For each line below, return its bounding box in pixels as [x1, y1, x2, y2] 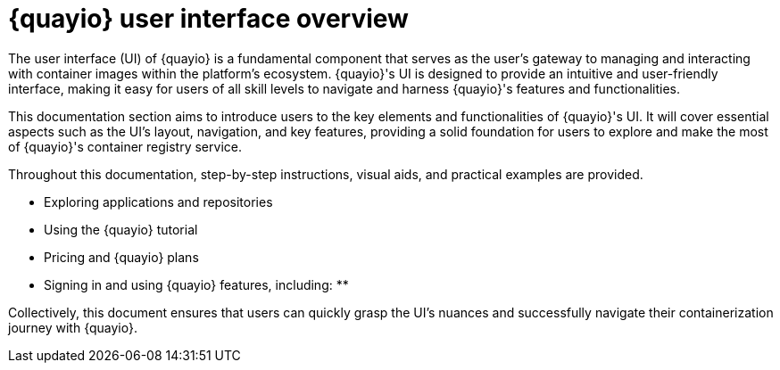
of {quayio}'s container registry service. [8, 138, 242, 154]
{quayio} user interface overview [8, 4, 409, 34]
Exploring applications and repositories [44, 193, 273, 210]
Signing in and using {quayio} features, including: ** [44, 276, 349, 292]
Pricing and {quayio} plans [44, 249, 199, 265]
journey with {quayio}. [8, 319, 137, 335]
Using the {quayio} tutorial [44, 221, 198, 237]
